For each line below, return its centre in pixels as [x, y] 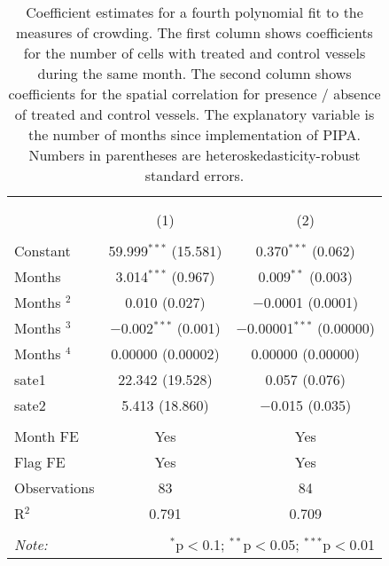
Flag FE [40, 462]
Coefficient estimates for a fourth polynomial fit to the [194, 12]
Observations [54, 487]
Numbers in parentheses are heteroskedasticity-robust [194, 155]
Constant [43, 251]
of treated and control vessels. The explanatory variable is [194, 114]
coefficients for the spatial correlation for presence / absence [194, 94]
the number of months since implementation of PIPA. [194, 134]
